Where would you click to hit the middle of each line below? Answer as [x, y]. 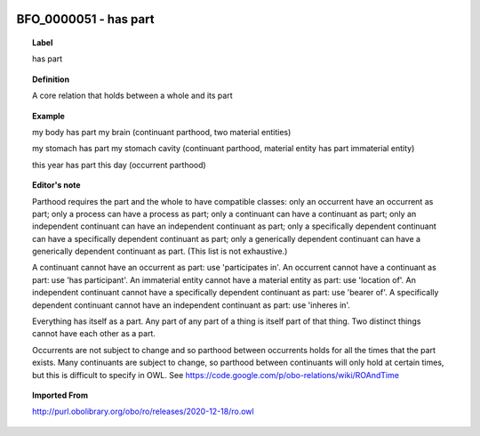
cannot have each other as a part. [94, 334]
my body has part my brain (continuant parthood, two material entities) [162, 132]
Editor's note [56, 185]
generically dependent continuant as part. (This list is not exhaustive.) [160, 251]
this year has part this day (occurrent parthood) [119, 165]
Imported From [60, 395]
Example [49, 116]
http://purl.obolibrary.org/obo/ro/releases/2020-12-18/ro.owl [143, 412]
